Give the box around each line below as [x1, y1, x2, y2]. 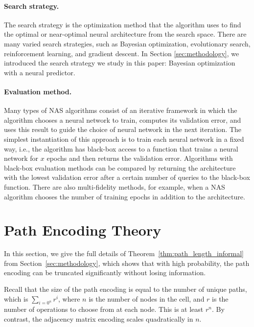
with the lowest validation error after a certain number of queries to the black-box [4, 172, 250, 182]
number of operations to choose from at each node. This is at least [4, 304, 204, 314]
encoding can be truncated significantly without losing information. [4, 267, 206, 278]
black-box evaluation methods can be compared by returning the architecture [4, 162, 236, 173]
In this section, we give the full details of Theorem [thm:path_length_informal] [4, 248, 244, 259]
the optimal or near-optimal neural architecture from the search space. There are [4, 29, 247, 39]
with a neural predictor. [4, 67, 75, 77]
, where [58, 293, 80, 304]
